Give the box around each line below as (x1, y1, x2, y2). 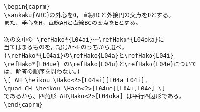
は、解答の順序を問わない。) (4, 68, 80, 76)
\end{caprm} (4, 101, 43, 108)
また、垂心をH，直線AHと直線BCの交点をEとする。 (4, 20, 142, 27)
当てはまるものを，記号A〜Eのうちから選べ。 (4, 44, 127, 51)
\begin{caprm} (4, 3, 50, 10)
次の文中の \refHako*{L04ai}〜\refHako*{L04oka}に (4, 36, 164, 43)
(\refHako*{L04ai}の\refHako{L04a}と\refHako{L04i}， (4, 52, 179, 59)
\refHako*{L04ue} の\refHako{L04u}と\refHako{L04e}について (4, 60, 197, 67)
